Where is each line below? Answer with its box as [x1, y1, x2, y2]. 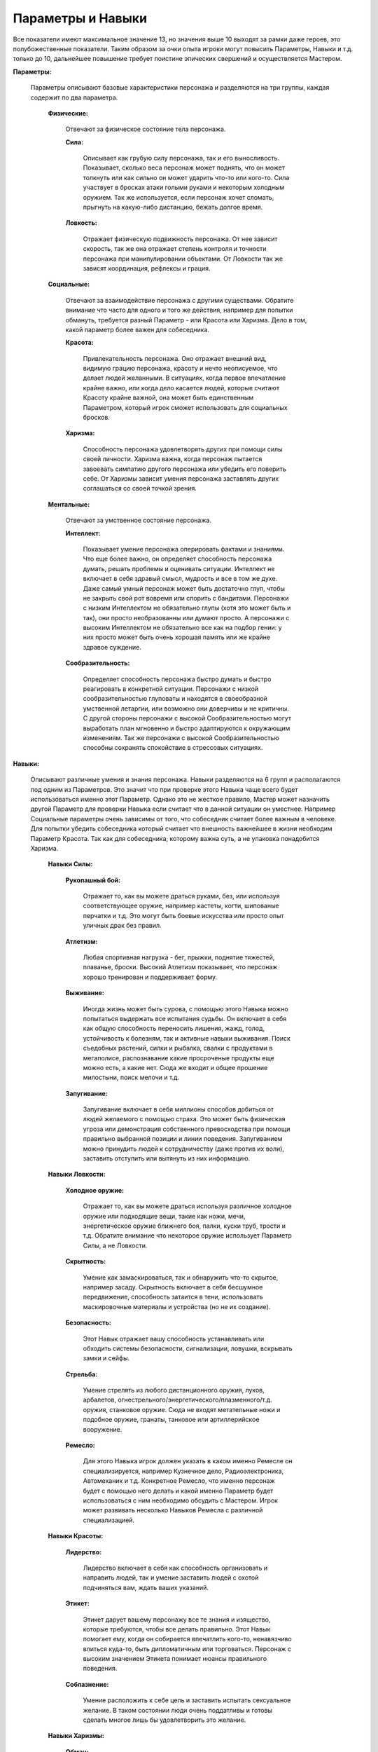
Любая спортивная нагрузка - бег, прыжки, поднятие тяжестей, [83, 953, 275, 961]
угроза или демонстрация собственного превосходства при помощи [83, 1125, 290, 1133]
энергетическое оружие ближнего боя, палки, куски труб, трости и [83, 1221, 286, 1230]
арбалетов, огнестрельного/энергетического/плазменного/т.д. [83, 1395, 272, 1404]
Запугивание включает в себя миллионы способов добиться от [83, 1105, 274, 1114]
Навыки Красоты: [48, 1532, 104, 1540]
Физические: [48, 109, 89, 117]
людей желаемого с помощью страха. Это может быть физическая [83, 1115, 286, 1123]
